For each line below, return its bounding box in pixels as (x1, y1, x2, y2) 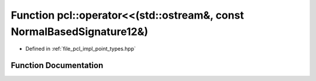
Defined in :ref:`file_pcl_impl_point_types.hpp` (25, 45, 136, 52)
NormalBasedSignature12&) (11, 25, 149, 38)
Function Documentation (11, 61, 104, 71)
